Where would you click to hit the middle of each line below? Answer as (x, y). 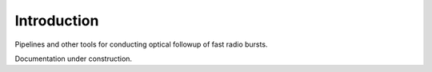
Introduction (57, 21)
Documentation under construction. (73, 59)
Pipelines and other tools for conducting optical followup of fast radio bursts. (141, 44)
